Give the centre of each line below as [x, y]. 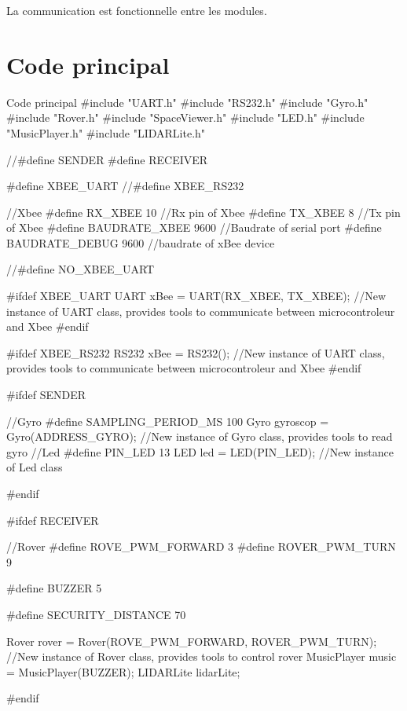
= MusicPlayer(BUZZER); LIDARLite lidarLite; [123, 671]
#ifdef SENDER [46, 395]
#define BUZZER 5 [54, 588]
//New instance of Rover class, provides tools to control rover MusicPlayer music [202, 656]
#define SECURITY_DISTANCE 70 [96, 614]
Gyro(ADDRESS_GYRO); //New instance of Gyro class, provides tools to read [200, 436]
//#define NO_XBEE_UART [81, 269]
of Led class [35, 467]
